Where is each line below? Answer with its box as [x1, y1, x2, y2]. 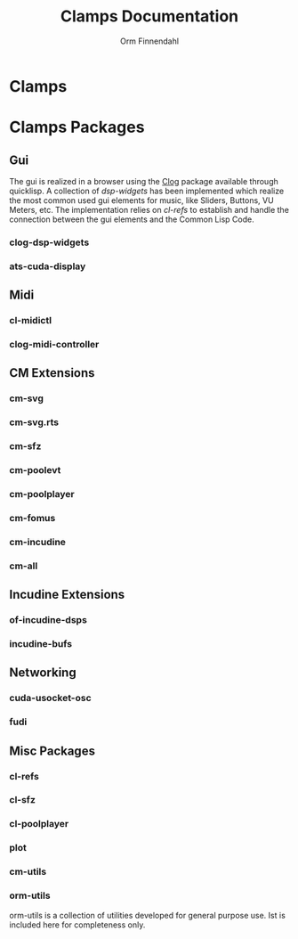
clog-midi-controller [9, 339, 100, 351]
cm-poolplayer [9, 488, 75, 501]
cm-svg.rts [9, 416, 60, 429]
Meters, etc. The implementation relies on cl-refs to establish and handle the [9, 204, 289, 215]
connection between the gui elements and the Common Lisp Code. [9, 214, 255, 225]
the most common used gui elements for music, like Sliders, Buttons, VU [9, 194, 274, 206]
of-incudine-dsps [9, 614, 87, 626]
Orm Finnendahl [119, 36, 180, 46]
